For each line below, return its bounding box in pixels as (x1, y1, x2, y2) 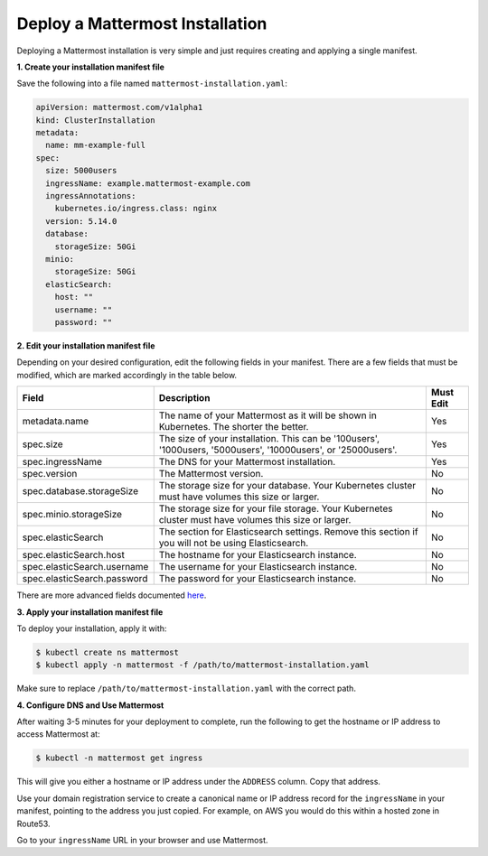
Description (158, 392, 211, 405)
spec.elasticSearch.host (22, 549, 126, 562)
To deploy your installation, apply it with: (16, 623, 167, 634)
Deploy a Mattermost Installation (16, 14, 267, 33)
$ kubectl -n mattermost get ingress (35, 753, 203, 763)
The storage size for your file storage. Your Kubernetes (158, 502, 393, 515)
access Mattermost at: (16, 729, 100, 740)
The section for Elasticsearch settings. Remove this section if (158, 526, 419, 538)
